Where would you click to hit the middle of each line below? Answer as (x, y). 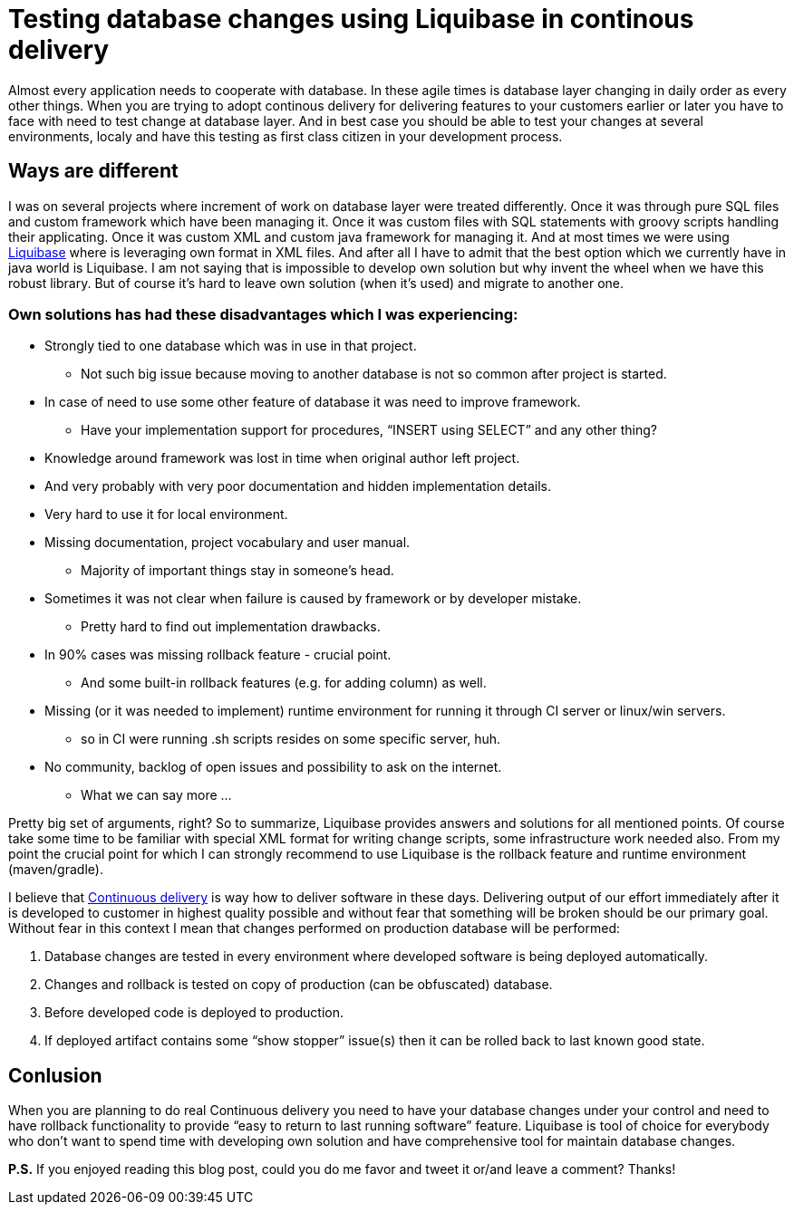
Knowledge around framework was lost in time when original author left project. (282, 458)
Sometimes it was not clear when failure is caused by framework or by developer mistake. (313, 599)
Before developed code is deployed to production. (194, 1013)
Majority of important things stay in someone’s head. (237, 571)
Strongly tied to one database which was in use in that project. (231, 346)
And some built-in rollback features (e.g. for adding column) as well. (284, 683)
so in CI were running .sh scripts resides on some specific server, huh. (291, 739)
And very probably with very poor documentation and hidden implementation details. (298, 486)
